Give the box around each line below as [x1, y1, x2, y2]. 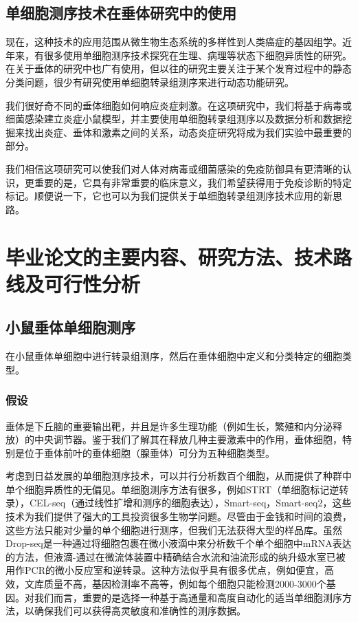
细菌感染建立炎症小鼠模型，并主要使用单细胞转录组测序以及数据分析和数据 [5, 111, 342, 126]
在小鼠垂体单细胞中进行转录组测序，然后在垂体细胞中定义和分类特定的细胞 [5, 349, 342, 363]
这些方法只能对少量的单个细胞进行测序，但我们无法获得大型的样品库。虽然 [5, 522, 342, 537]
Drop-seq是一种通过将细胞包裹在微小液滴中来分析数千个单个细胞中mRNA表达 [5, 536, 352, 550]
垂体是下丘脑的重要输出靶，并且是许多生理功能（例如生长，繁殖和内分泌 [5, 418, 333, 433]
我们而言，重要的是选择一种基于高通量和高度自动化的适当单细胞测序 [34, 590, 342, 604]
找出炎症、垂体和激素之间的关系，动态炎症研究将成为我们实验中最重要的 [24, 125, 352, 139]
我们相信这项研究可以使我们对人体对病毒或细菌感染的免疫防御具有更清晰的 [5, 161, 342, 175]
